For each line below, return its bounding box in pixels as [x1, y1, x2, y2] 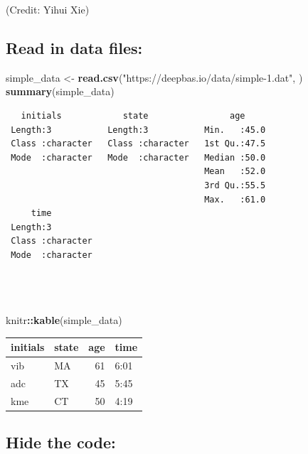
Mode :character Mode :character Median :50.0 [11, 152, 266, 163]
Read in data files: [6, 36, 143, 58]
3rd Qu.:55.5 [204, 180, 266, 190]
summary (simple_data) [6, 84, 115, 99]
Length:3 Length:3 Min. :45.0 [11, 124, 266, 135]
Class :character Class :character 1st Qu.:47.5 [11, 139, 266, 149]
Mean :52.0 [204, 166, 266, 177]
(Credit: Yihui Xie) [6, 2, 90, 16]
